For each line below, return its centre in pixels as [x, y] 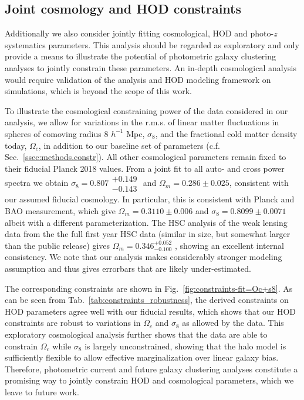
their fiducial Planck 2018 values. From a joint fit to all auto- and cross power [145, 168]
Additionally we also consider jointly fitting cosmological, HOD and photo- [139, 33]
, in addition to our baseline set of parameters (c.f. [129, 145]
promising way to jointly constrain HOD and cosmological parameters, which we [149, 380]
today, [16, 145]
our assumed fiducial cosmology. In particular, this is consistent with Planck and [150, 199]
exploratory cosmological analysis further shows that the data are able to [136, 334]
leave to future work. [42, 391]
